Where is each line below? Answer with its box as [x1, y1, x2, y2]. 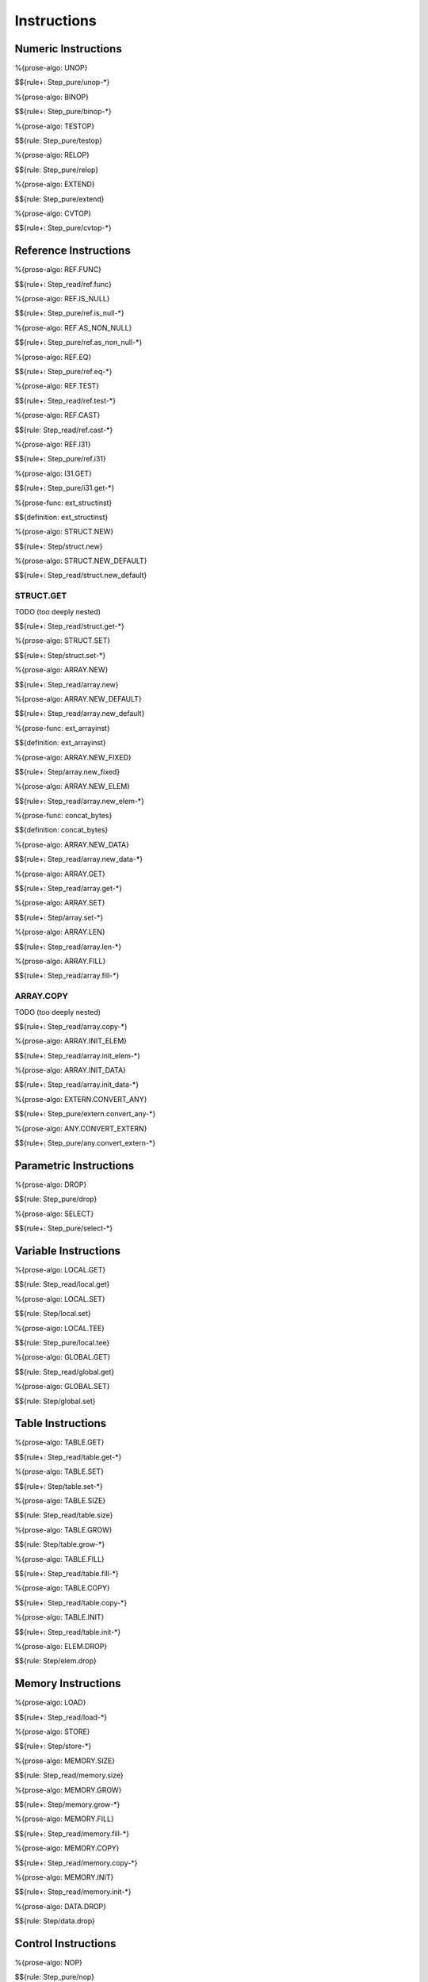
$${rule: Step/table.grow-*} [14, 1540, 105, 1549]
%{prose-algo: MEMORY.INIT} [14, 1872, 114, 1882]
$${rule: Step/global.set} [14, 1396, 96, 1406]
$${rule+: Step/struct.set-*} [14, 650, 106, 660]
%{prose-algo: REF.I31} [14, 439, 91, 449]
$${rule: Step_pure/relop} [14, 165, 99, 174]
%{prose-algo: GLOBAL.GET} [14, 1353, 111, 1362]
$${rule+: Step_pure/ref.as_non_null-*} [14, 338, 143, 347]
